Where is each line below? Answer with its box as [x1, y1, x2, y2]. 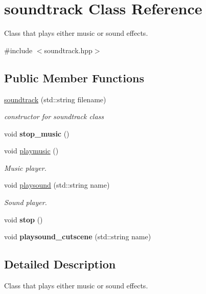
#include [4, 44, 33, 55]
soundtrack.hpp [44, 44, 93, 55]
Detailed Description [4, 256, 116, 272]
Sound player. [4, 197, 47, 208]
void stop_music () [4, 128, 70, 139]
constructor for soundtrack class [4, 111, 104, 122]
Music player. [4, 162, 47, 173]
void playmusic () [4, 145, 59, 156]
